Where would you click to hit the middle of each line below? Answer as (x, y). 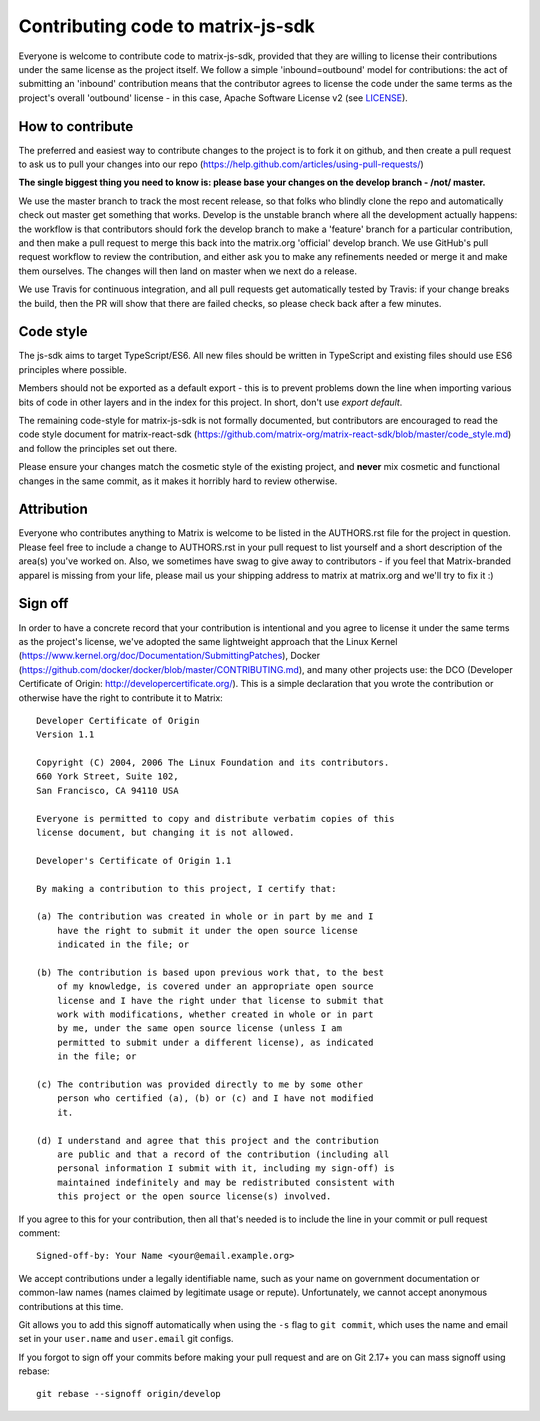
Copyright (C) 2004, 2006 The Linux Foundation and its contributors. (213, 763)
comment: (39, 1232)
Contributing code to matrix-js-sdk (166, 26)
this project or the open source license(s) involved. (194, 1196)
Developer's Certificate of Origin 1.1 (134, 860)
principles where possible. (72, 369)
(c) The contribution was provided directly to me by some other (200, 1084)
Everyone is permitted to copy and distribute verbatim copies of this (215, 818)
